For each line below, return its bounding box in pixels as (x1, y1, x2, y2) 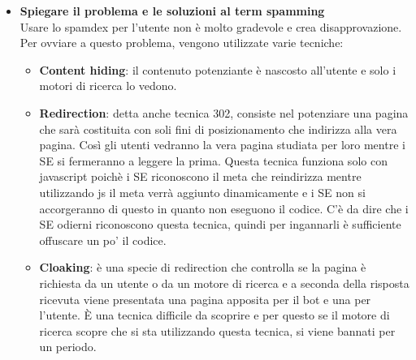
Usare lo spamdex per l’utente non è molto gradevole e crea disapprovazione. (19, 18, 402, 35)
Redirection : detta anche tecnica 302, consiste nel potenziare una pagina (39, 104, 409, 121)
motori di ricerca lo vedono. (39, 77, 177, 94)
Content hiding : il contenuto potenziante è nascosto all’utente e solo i (39, 61, 396, 78)
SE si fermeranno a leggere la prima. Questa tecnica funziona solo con (39, 152, 388, 169)
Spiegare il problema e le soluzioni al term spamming (19, 2, 325, 19)
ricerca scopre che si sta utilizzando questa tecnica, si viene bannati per (39, 322, 396, 339)
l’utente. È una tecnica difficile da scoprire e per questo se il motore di (39, 306, 390, 324)
